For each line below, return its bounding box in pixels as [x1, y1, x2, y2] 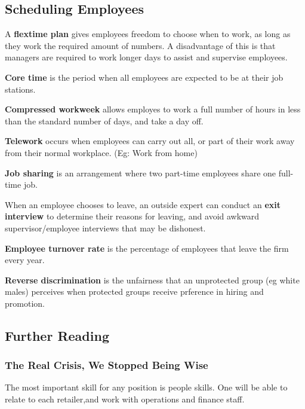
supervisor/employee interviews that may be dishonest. [5, 221, 206, 234]
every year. [5, 254, 45, 266]
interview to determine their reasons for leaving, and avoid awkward [5, 210, 260, 222]
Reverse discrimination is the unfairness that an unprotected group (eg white [5, 273, 300, 286]
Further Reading [5, 326, 109, 344]
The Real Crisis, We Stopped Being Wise [5, 358, 208, 373]
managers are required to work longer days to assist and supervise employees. [5, 51, 288, 63]
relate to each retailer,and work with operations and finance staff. [5, 393, 245, 405]
